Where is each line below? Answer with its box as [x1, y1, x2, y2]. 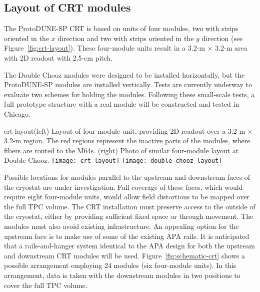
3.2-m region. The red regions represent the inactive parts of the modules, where [4, 135, 250, 146]
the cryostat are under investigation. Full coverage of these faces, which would [4, 181, 243, 192]
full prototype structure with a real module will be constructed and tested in [4, 99, 239, 109]
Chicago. [4, 108, 30, 119]
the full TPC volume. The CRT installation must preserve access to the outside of [4, 201, 255, 211]
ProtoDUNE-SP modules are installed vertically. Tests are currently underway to [4, 79, 252, 90]
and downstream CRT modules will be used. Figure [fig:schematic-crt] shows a [4, 250, 245, 260]
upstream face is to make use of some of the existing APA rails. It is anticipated [4, 230, 249, 241]
